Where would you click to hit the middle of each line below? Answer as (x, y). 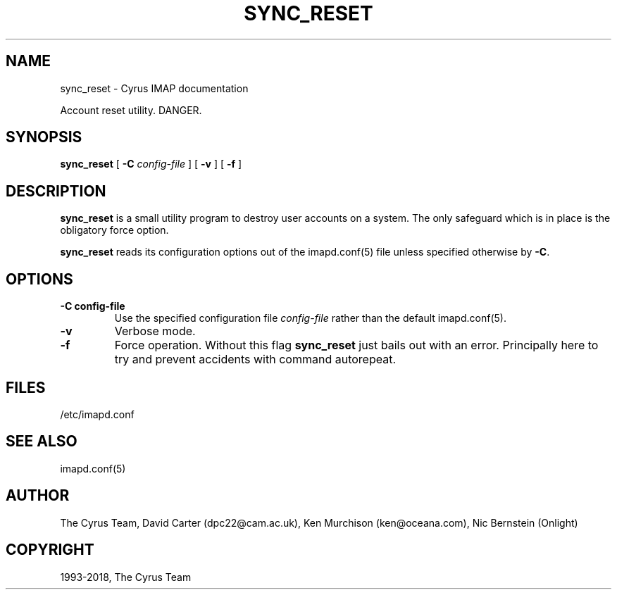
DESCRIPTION (56, 191)
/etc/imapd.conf (97, 414)
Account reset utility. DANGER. (131, 110)
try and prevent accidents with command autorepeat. (255, 359)
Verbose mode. (155, 331)
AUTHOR (38, 496)
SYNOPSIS (44, 137)
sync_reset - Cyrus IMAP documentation (154, 88)
